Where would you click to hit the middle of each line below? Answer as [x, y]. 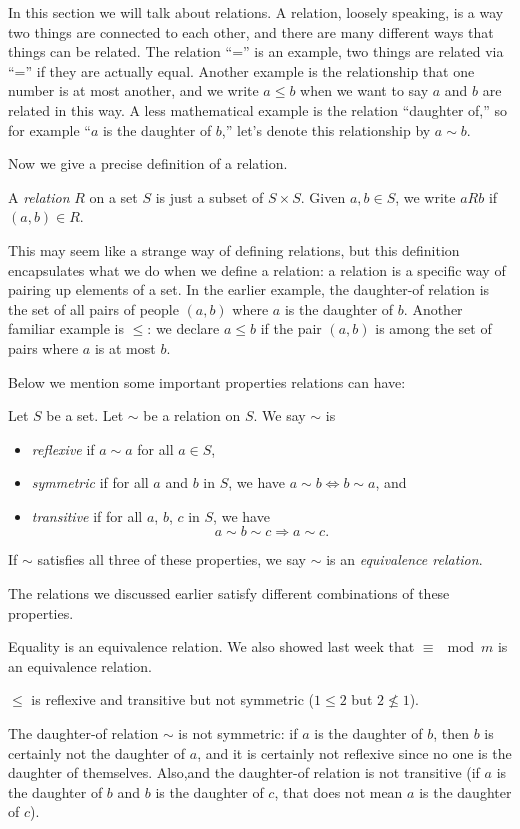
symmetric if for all [90, 482]
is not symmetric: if [238, 733]
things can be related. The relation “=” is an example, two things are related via [256, 51]
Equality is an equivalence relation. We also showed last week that [211, 646]
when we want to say [364, 90]
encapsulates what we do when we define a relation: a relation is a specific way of [257, 269]
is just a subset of [209, 196]
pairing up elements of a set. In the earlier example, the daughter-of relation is [249, 289]
